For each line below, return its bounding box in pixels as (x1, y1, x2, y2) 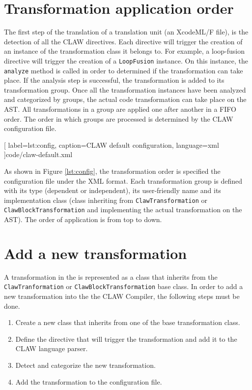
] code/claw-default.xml (4, 149, 73, 160)
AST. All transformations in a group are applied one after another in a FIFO (4, 104, 236, 114)
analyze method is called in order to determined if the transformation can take (4, 65, 243, 75)
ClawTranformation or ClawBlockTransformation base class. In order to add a (4, 281, 243, 292)
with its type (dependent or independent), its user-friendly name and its (4, 185, 221, 195)
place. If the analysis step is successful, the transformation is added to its (4, 75, 224, 85)
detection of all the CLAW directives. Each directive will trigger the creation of (4, 36, 243, 46)
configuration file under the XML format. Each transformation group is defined (4, 175, 243, 186)
